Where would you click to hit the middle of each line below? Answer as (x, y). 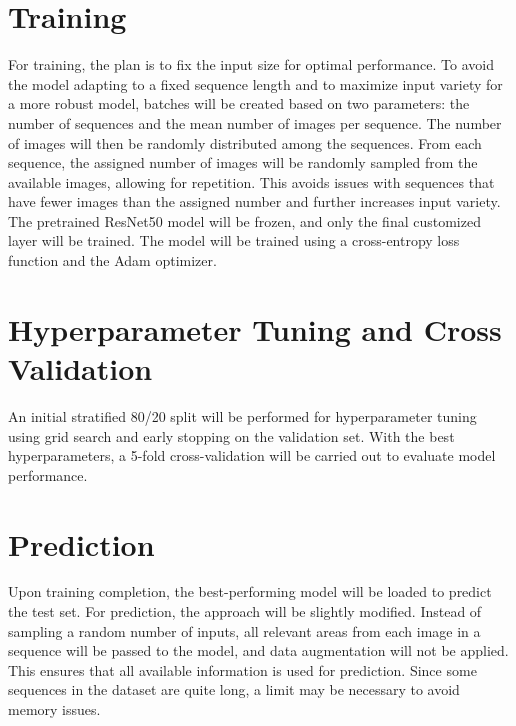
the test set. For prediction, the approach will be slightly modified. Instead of (245, 611)
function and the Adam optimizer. (112, 260)
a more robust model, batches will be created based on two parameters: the (239, 103)
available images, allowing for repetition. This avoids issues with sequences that (251, 181)
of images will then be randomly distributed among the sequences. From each (245, 142)
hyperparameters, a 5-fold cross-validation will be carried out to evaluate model (252, 455)
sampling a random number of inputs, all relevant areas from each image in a (244, 630)
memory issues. (54, 709)
